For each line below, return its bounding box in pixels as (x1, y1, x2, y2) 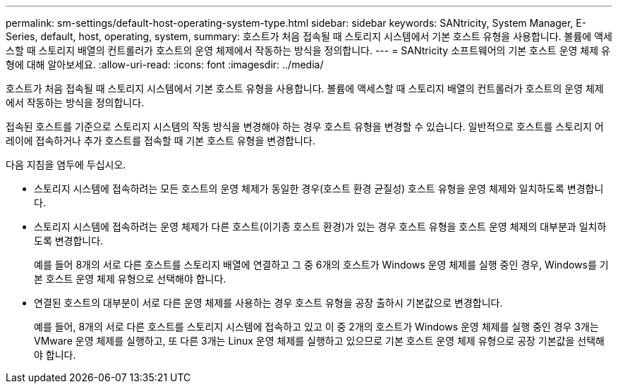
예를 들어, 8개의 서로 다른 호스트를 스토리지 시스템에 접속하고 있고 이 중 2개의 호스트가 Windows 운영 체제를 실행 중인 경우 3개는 (34, 321, 599, 333)
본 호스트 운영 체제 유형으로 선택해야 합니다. (34, 273, 226, 285)
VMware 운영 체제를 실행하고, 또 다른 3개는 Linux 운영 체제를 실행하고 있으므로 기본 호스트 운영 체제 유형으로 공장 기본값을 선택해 (34, 335, 605, 347)
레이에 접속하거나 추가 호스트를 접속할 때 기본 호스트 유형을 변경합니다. (6, 135, 315, 147)
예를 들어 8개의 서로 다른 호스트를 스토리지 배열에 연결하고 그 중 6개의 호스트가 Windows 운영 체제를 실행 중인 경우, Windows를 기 (34, 259, 609, 271)
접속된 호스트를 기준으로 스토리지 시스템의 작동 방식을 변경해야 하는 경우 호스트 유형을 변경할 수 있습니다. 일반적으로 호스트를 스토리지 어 (6, 121, 604, 132)
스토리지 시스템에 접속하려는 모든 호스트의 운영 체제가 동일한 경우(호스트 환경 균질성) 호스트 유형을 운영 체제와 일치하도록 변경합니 (34, 183, 604, 194)
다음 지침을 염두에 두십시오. (6, 159, 126, 171)
